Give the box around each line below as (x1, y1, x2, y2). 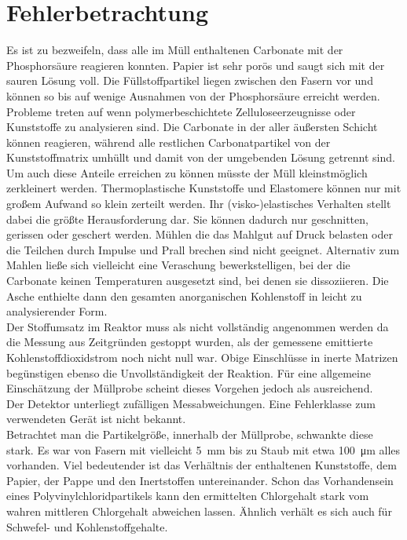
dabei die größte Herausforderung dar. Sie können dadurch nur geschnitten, (6, 210, 368, 227)
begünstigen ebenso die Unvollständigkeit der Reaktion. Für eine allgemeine (6, 364, 371, 381)
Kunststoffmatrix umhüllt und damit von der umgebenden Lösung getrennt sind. (6, 149, 395, 166)
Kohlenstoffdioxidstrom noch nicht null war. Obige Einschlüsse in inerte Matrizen (6, 349, 398, 365)
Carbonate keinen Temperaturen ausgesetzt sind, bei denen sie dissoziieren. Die (6, 272, 389, 289)
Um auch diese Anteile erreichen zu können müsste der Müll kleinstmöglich (6, 164, 368, 181)
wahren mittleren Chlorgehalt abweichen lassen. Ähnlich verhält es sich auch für (6, 502, 392, 519)
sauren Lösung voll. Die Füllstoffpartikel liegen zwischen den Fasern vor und (6, 72, 373, 89)
